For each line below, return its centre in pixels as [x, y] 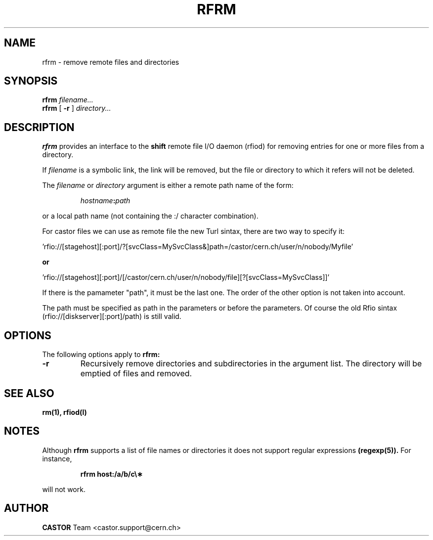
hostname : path [105, 201]
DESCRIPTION [39, 127]
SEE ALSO [29, 393]
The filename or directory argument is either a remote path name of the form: [168, 185]
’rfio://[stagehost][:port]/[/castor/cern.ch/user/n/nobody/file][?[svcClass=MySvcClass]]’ [186, 277]
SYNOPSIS [31, 81]
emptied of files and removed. [136, 374]
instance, [57, 458]
